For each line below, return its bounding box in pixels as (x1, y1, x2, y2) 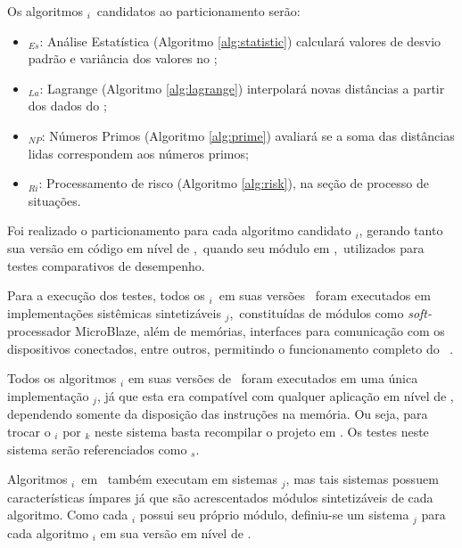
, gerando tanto (359, 221, 443, 240)
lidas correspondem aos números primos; (28, 143, 249, 162)
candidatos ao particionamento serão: (96, 2, 301, 20)
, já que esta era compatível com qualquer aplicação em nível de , (96, 386, 454, 405)
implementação (7, 386, 89, 405)
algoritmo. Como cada (7, 505, 128, 524)
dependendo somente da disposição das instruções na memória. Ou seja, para (7, 405, 428, 423)
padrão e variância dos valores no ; (28, 49, 218, 68)
